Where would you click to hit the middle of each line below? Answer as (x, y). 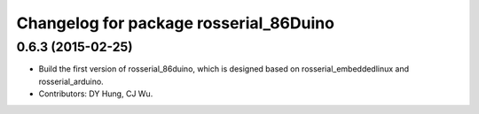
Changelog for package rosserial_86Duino (175, 23)
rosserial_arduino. (71, 81)
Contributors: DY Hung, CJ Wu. (96, 94)
